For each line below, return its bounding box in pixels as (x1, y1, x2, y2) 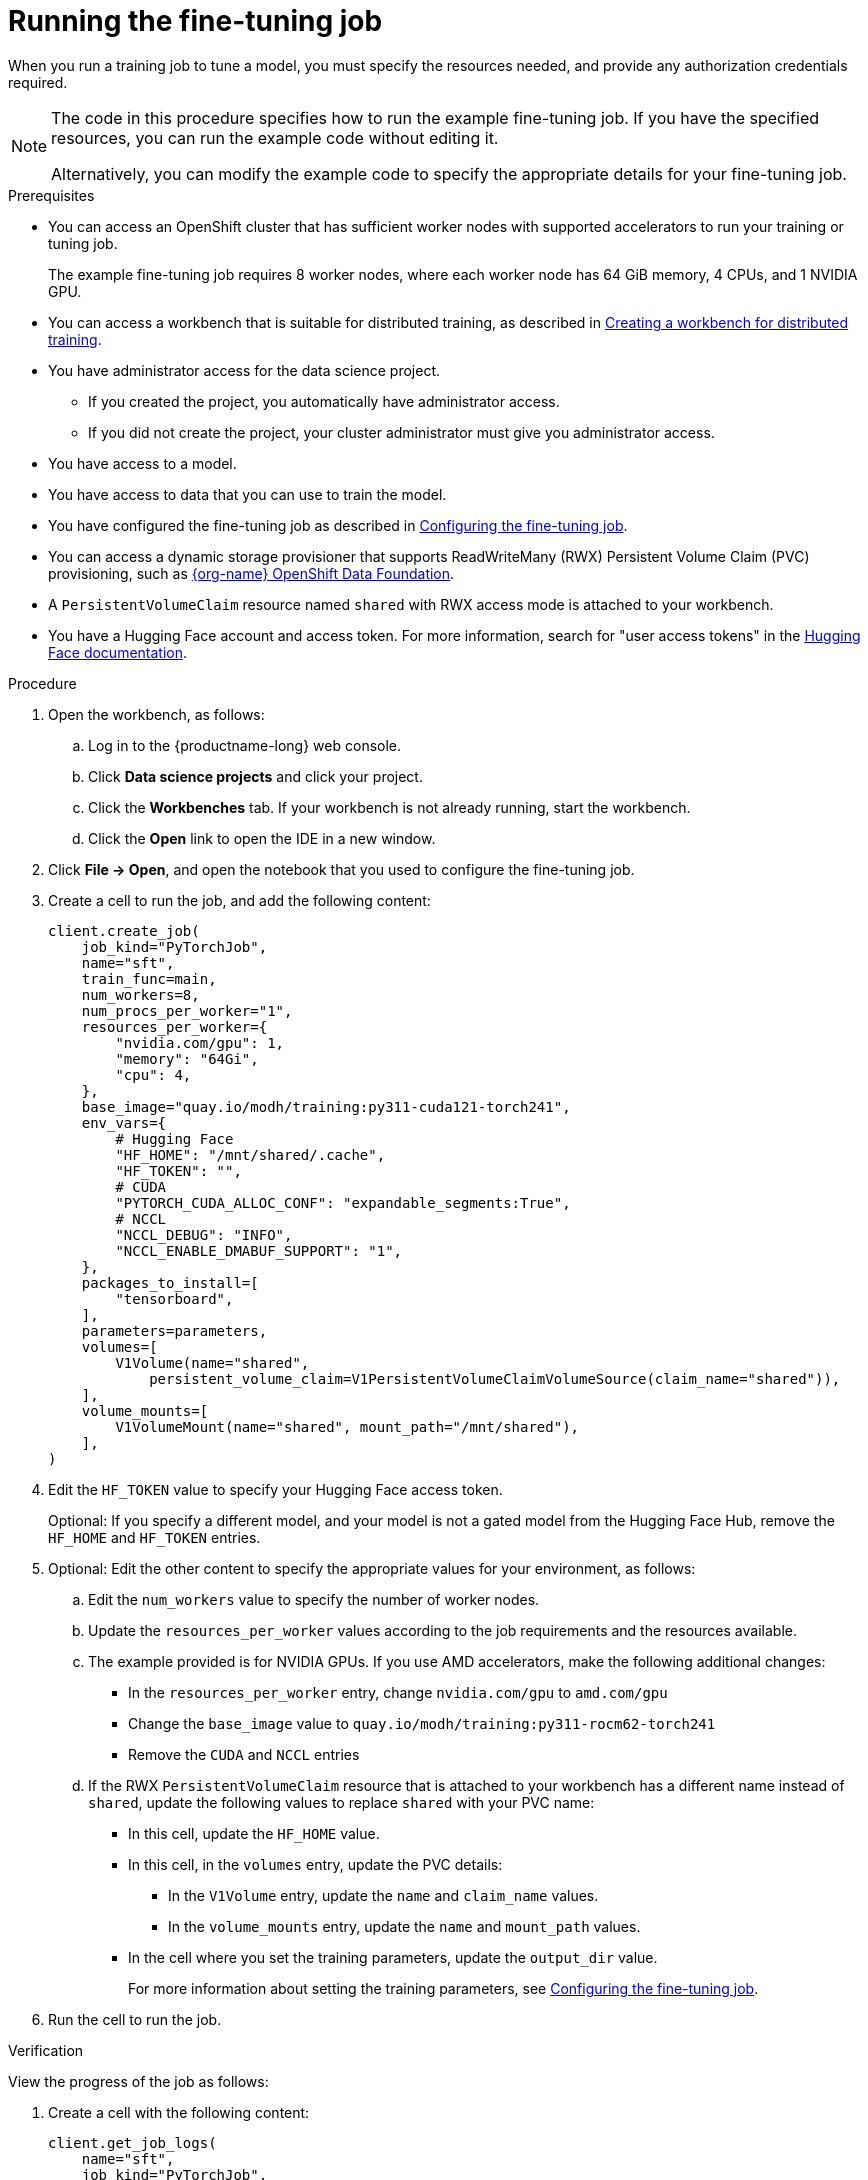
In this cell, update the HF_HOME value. (128, 1824, 380, 1842)
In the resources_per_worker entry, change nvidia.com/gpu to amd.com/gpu (128, 1683, 668, 1701)
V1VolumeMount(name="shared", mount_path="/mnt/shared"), (115, 1418, 580, 1435)
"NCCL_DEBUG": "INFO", (115, 1226, 293, 1243)
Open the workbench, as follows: (48, 705, 265, 723)
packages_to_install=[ (81, 1274, 259, 1291)
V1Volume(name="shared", (115, 1354, 310, 1371)
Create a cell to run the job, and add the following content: (48, 891, 431, 909)
